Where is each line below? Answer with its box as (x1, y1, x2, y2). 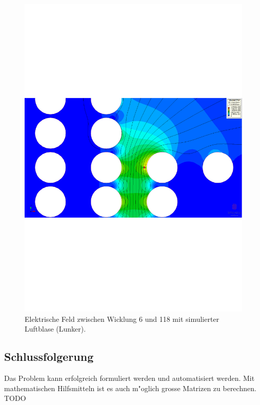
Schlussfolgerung (4, 349, 94, 364)
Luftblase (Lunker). (25, 323, 86, 334)
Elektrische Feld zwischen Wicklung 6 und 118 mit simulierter (25, 313, 219, 324)
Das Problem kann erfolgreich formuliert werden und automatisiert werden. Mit (4, 373, 255, 383)
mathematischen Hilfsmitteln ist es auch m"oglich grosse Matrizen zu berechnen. (4, 382, 256, 393)
